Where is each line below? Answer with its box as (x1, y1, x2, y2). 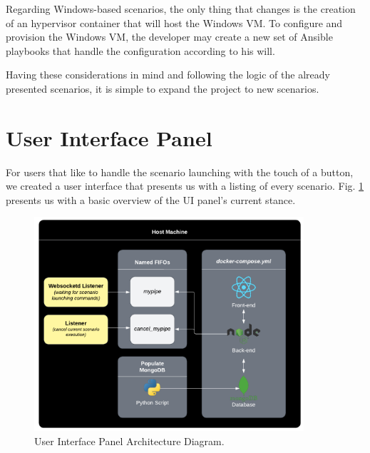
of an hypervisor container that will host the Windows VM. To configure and (6, 15, 343, 30)
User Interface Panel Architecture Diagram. (34, 433, 225, 448)
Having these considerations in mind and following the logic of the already (6, 67, 330, 82)
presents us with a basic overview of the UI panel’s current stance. (6, 192, 296, 207)
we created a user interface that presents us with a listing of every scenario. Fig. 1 (6, 178, 364, 193)
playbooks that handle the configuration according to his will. (6, 43, 275, 58)
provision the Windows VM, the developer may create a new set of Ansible (6, 29, 333, 44)
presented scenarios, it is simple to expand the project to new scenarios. (6, 81, 319, 96)
